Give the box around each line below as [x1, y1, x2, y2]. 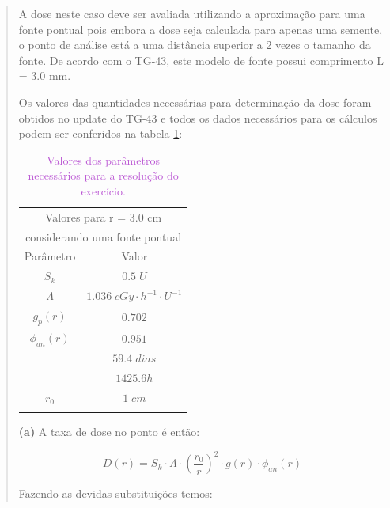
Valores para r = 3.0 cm [45, 208, 162, 225]
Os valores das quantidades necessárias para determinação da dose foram [18, 93, 372, 110]
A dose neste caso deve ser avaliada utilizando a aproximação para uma [18, 6, 365, 21]
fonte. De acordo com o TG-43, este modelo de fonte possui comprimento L [18, 51, 384, 68]
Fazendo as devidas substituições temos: [18, 485, 213, 502]
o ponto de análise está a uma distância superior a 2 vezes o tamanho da [18, 36, 371, 53]
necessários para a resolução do [28, 167, 179, 184]
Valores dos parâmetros [47, 151, 160, 168]
